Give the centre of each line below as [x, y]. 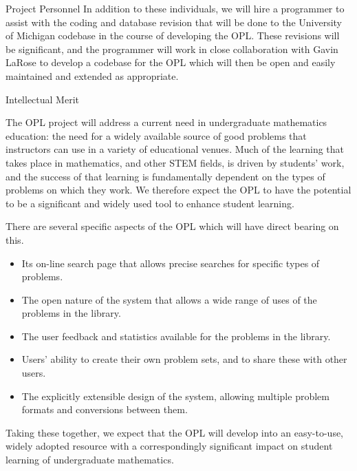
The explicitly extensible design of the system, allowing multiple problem [175, 396]
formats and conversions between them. [105, 409]
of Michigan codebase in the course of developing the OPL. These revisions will [173, 35]
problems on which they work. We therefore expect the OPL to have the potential [178, 190]
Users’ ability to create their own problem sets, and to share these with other [184, 359]
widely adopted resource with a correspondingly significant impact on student [169, 446]
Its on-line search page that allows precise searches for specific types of [171, 263]
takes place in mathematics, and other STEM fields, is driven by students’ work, [175, 162]
